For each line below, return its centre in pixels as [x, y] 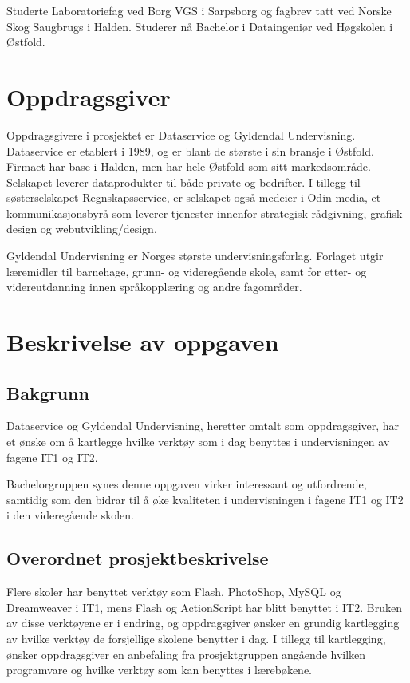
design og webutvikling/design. [82, 229]
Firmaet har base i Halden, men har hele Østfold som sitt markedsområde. [189, 166]
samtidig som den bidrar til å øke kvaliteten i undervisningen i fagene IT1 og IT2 [205, 499]
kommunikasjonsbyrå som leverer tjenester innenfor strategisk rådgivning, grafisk [205, 213]
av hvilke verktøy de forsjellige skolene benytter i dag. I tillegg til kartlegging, [196, 638]
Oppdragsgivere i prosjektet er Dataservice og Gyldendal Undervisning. [181, 134]
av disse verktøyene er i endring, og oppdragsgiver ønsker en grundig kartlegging [203, 623]
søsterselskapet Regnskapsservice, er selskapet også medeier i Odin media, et [194, 197]
